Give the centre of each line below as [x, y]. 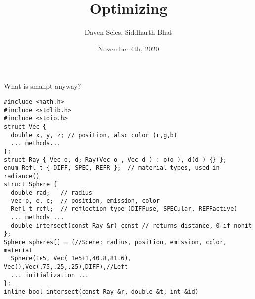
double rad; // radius [52, 193]
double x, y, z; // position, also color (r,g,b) [94, 135]
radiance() [22, 176]
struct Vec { [25, 126]
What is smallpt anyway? [42, 86]
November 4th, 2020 [128, 48]
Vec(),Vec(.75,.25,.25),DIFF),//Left [66, 267]
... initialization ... [50, 275]
